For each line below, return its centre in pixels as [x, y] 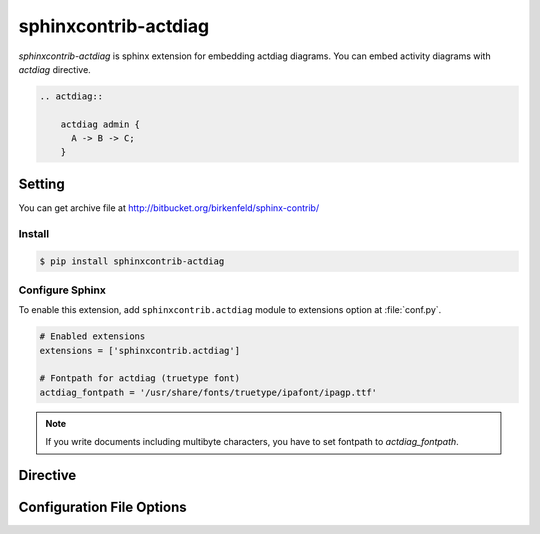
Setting [41, 183]
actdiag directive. [55, 69]
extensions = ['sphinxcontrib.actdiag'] [139, 350]
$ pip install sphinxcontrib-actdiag [132, 261]
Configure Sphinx [62, 290]
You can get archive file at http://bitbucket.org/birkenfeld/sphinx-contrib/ [169, 207]
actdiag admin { [100, 124]
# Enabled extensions [92, 336]
